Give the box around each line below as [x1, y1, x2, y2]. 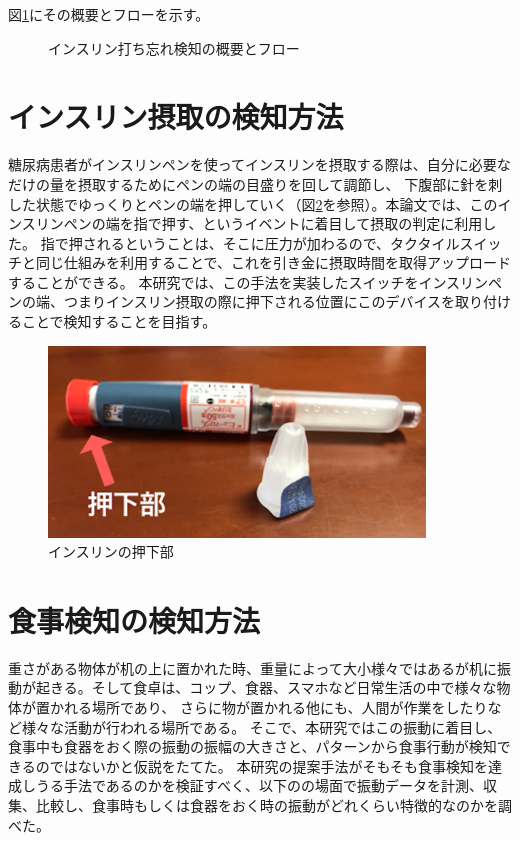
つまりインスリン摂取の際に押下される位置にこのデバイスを [63, 291, 456, 312]
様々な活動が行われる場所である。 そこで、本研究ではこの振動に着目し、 [21, 716, 502, 737]
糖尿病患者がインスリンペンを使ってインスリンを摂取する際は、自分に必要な [8, 154, 511, 175]
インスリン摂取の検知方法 [8, 96, 344, 137]
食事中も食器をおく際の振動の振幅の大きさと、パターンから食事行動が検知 [8, 736, 497, 757]
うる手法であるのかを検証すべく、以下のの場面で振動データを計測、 [35, 775, 483, 796]
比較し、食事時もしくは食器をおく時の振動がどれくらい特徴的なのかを [35, 795, 498, 816]
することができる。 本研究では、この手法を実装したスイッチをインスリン [8, 271, 489, 292]
